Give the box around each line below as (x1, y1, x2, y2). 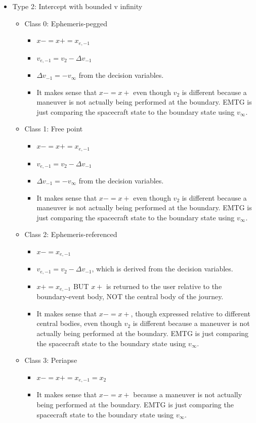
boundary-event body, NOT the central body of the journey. (36, 291, 224, 302)
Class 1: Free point (24, 123, 83, 134)
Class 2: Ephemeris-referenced (24, 229, 117, 240)
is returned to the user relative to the (106, 280, 222, 291)
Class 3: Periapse (24, 355, 77, 365)
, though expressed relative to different (131, 308, 250, 318)
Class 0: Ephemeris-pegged (24, 18, 107, 28)
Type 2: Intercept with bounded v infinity (12, 1, 143, 11)
